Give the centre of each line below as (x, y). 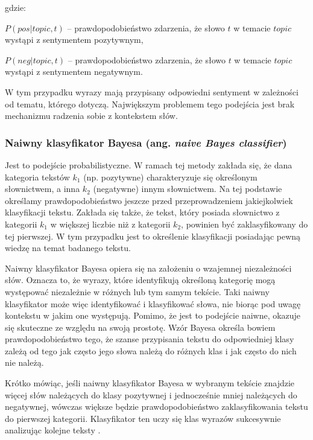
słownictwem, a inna (43, 189)
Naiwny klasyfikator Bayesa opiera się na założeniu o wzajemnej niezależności (148, 268)
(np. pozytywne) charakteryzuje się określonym (170, 177)
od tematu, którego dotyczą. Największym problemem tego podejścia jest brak (150, 104)
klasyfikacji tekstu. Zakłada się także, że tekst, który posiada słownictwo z (142, 212)
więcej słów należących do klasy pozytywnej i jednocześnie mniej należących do (151, 394)
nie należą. (24, 362)
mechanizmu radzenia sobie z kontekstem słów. (91, 116)
